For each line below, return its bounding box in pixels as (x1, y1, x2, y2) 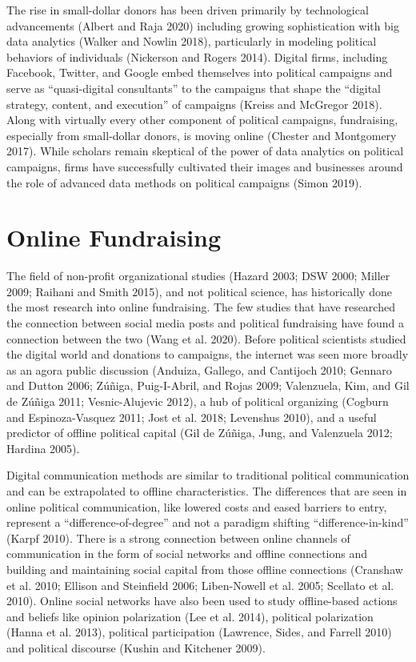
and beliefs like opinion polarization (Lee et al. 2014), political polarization (6, 608, 374, 624)
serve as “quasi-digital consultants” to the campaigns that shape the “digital (6, 79, 382, 96)
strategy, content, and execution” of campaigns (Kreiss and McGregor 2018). (6, 95, 382, 112)
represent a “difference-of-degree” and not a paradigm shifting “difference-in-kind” (6, 514, 409, 531)
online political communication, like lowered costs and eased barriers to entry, (6, 498, 387, 515)
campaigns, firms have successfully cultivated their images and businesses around (6, 158, 403, 175)
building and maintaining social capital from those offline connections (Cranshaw (6, 560, 403, 577)
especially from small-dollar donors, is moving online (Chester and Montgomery (6, 126, 397, 143)
